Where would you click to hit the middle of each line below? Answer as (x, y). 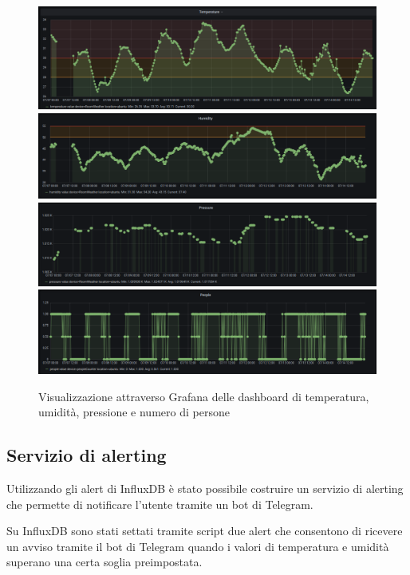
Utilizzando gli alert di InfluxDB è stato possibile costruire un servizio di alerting (205, 488)
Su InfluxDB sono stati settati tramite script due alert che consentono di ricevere (205, 531)
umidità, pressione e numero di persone (134, 412)
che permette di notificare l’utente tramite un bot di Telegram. (160, 504)
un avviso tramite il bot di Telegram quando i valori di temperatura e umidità (198, 546)
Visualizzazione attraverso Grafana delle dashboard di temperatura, (204, 396)
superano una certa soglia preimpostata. (104, 562)
